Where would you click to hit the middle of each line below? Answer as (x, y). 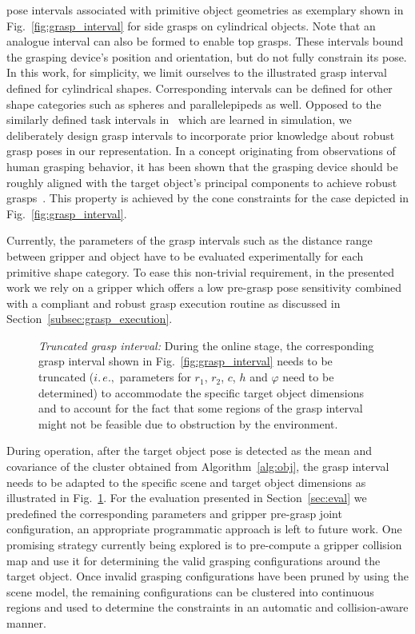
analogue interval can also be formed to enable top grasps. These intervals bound (205, 41)
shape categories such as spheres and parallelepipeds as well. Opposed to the (194, 104)
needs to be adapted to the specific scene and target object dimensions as (186, 482)
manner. (26, 622)
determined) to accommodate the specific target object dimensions (202, 392)
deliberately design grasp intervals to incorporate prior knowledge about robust (201, 135)
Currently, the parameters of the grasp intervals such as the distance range (190, 240)
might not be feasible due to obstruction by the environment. (188, 423)
